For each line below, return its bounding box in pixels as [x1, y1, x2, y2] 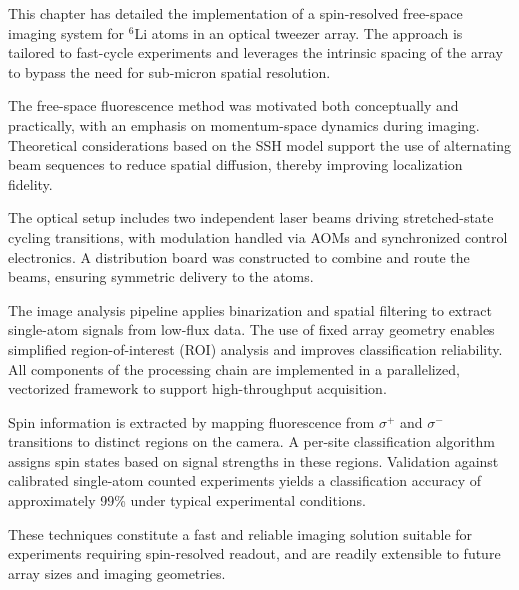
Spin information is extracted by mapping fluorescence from [8, 411, 375, 432]
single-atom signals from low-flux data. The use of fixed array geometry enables [8, 319, 495, 340]
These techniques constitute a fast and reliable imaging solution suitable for [8, 523, 473, 544]
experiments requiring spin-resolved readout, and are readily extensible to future [8, 543, 501, 564]
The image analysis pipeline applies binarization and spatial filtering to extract [8, 299, 492, 320]
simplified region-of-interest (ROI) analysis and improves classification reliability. [8, 338, 503, 359]
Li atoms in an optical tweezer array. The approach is [134, 22, 463, 43]
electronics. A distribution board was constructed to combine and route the [8, 246, 470, 267]
